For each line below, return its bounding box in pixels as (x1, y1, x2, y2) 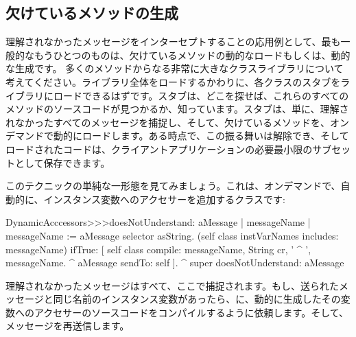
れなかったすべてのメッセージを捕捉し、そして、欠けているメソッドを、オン (5, 115, 350, 129)
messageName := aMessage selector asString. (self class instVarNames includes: (5, 228, 339, 242)
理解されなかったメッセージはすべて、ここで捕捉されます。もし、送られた (5, 278, 340, 292)
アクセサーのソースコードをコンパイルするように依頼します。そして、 (34, 305, 349, 319)
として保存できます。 (14, 155, 110, 170)
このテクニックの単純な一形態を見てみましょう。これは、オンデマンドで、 (5, 178, 341, 193)
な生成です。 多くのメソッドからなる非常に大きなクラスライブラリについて (5, 61, 344, 75)
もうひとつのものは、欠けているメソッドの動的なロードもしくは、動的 (34, 47, 351, 62)
